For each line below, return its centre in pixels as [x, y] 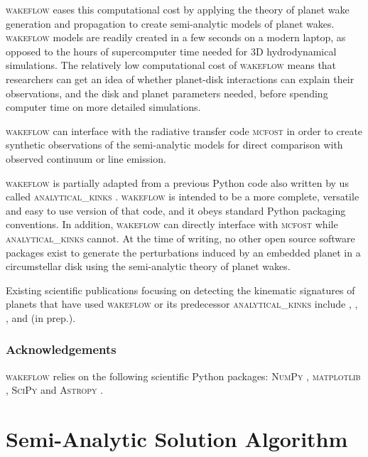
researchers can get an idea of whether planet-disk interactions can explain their [180, 79]
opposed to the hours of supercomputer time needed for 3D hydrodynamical [171, 51]
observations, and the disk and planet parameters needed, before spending [167, 93]
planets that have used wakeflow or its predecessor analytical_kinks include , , [182, 304]
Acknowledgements [61, 349]
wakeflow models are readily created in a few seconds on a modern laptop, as [176, 37]
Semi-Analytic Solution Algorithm [177, 439]
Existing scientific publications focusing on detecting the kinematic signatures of [180, 290]
